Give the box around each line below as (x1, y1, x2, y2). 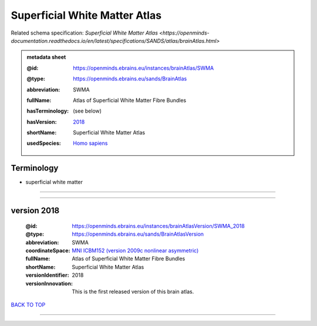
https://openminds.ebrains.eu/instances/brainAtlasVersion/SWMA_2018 (72, 222, 245, 229)
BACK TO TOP (11, 301, 46, 308)
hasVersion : (26, 118, 57, 125)
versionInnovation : (25, 280, 73, 287)
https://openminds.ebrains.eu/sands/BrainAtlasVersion (72, 230, 204, 237)
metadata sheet (26, 53, 66, 61)
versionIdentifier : (25, 271, 70, 279)
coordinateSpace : (25, 247, 70, 254)
